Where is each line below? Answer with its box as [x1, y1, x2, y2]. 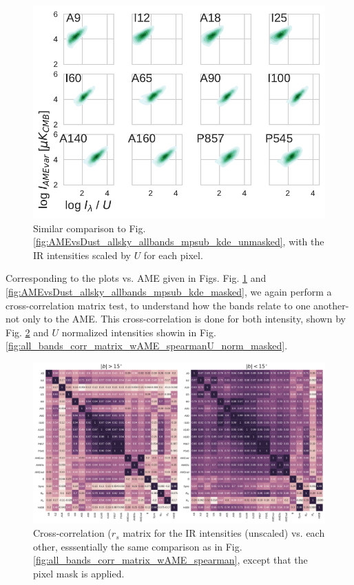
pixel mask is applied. [33, 566, 125, 580]
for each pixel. [143, 247, 203, 262]
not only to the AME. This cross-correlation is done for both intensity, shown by [6, 311, 346, 326]
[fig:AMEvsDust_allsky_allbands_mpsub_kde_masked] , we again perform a [6, 285, 332, 299]
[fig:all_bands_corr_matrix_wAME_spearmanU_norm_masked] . [6, 338, 288, 353]
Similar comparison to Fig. [33, 220, 146, 235]
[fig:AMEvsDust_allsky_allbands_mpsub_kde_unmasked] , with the [33, 234, 324, 249]
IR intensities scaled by [33, 247, 131, 262]
